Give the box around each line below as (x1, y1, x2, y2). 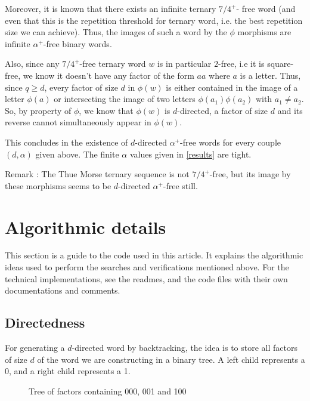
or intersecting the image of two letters (54, 92, 196, 105)
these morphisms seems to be (5, 179, 111, 192)
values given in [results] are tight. (129, 147, 252, 160)
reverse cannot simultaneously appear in (5, 116, 151, 128)
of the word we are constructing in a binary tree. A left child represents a (37, 353, 305, 365)
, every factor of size (44, 81, 118, 93)
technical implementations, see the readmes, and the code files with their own (5, 272, 288, 285)
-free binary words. (43, 37, 112, 50)
